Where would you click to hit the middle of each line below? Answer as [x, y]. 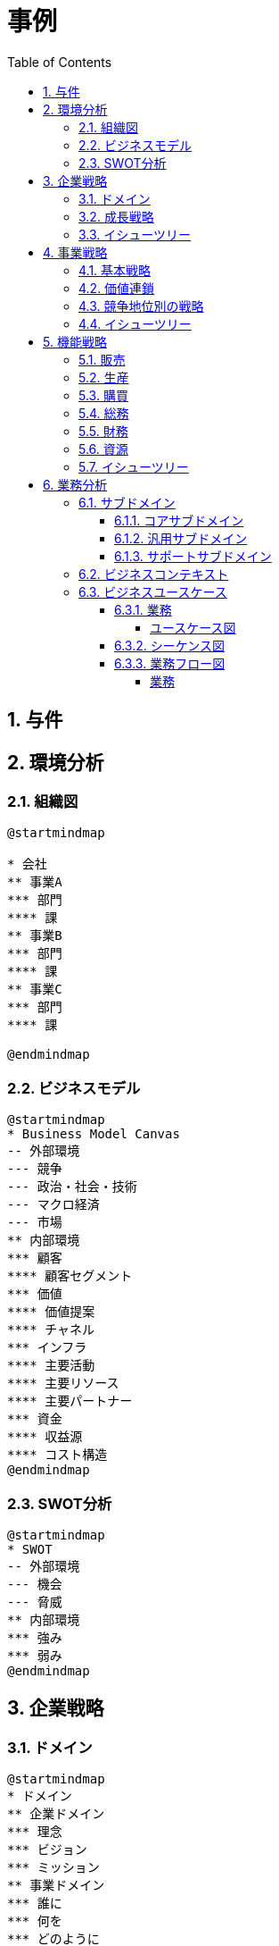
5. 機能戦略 [75, 341]
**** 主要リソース [63, 1384]
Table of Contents [60, 62]
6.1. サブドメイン [127, 502]
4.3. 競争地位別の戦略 [141, 306]
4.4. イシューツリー [135, 323]
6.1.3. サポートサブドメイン [193, 556]
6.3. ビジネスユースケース [153, 591]
